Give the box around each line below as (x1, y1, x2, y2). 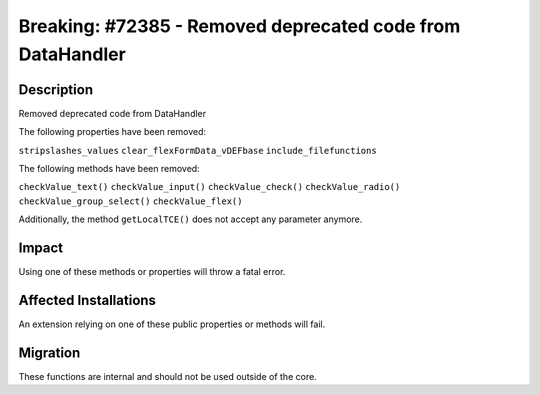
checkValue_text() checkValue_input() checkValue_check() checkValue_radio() (18, 181, 401, 193)
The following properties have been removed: (18, 126, 207, 138)
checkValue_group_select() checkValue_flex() (18, 195, 243, 207)
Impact (18, 240, 64, 257)
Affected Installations (18, 291, 157, 309)
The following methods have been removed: (18, 163, 200, 175)
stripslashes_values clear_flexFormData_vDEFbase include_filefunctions (18, 145, 377, 156)
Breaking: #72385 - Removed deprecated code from (18, 15, 461, 37)
